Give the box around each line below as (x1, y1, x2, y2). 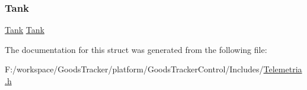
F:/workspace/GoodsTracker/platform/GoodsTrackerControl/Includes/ (5, 63, 264, 75)
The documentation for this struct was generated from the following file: (5, 43, 267, 55)
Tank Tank (5, 24, 44, 36)
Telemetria (263, 63, 302, 75)
